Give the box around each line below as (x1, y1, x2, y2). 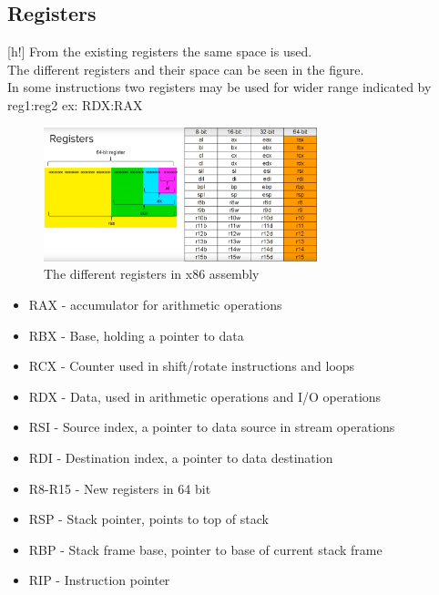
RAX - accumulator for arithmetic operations (28, 294, 282, 313)
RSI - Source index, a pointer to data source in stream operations (28, 417, 395, 436)
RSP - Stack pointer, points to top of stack (28, 509, 269, 528)
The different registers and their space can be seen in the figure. (7, 59, 364, 78)
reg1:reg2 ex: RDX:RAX (7, 95, 143, 114)
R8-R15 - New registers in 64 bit (28, 478, 211, 498)
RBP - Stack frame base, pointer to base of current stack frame (28, 539, 383, 559)
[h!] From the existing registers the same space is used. (7, 42, 312, 61)
